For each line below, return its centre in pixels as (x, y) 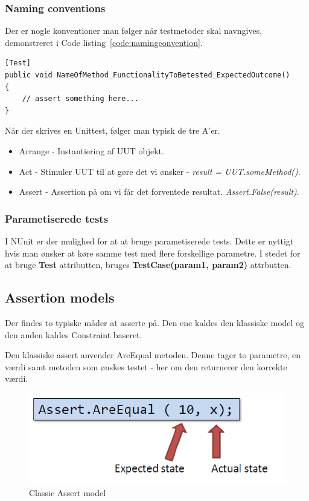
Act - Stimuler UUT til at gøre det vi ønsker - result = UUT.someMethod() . (160, 171)
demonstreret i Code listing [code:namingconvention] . (104, 42)
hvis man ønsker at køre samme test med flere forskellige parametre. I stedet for (153, 253)
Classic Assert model (68, 492)
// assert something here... (80, 99)
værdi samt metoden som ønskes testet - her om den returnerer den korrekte (146, 366)
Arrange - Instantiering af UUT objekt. (91, 150)
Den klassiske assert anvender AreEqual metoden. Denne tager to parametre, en (153, 355)
